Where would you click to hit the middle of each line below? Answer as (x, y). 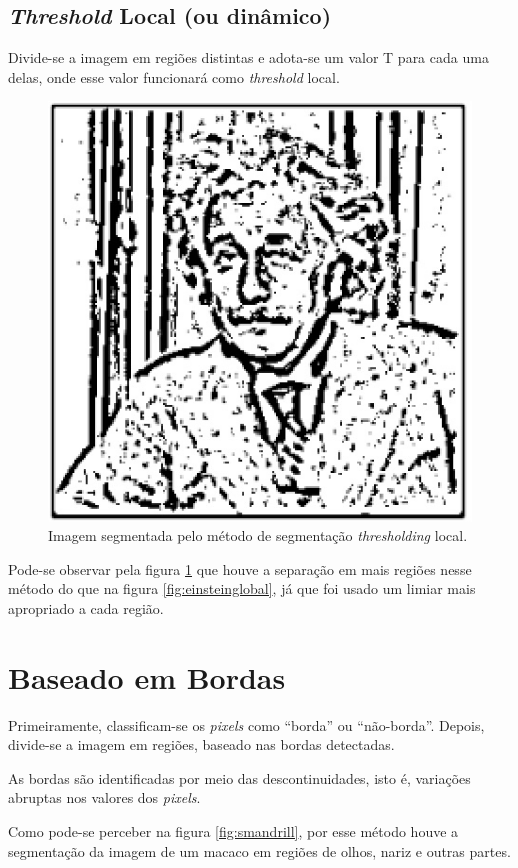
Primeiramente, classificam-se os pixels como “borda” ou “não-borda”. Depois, (246, 724)
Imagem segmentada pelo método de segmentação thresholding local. (258, 535)
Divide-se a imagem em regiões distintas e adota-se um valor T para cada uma (248, 57)
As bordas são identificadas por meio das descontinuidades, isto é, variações (239, 777)
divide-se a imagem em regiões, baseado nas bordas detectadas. (201, 744)
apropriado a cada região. (86, 607)
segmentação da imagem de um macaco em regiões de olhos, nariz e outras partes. (259, 850)
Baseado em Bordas (147, 676)
